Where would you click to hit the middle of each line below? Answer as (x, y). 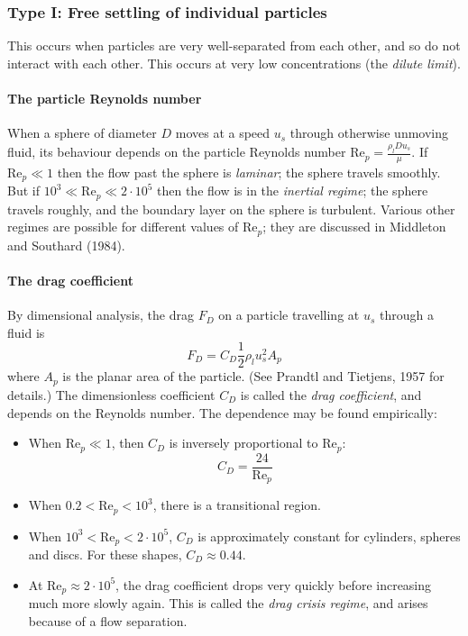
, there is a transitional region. (237, 505)
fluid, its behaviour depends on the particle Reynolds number (177, 152)
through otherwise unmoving (369, 133)
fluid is (26, 332)
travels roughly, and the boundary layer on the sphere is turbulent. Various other (231, 209)
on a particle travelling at (289, 315)
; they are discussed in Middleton (354, 227)
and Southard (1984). (66, 245)
